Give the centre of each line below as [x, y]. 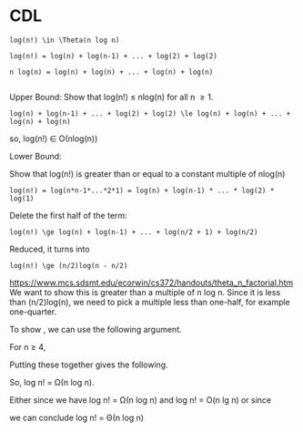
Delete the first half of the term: [68, 215]
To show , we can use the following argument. [96, 329]
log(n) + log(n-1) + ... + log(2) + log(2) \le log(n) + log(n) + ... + [150, 113]
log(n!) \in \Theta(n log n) [65, 40]
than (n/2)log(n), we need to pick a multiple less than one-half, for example [150, 302]
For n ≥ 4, [28, 346]
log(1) [22, 198]
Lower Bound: [35, 156]
